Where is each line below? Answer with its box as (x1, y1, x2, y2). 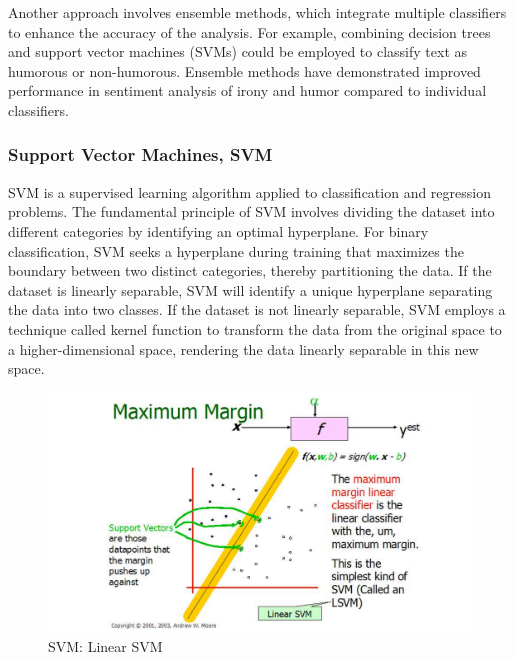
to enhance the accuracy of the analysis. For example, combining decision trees (8, 21, 491, 42)
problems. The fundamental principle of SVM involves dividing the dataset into (8, 201, 495, 222)
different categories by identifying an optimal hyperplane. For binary (8, 220, 429, 241)
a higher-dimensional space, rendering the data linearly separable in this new (8, 338, 479, 359)
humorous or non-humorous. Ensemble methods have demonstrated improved (8, 60, 481, 81)
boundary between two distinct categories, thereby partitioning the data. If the (8, 260, 492, 281)
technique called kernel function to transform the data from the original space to (8, 318, 502, 339)
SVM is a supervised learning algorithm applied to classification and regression (8, 181, 491, 202)
